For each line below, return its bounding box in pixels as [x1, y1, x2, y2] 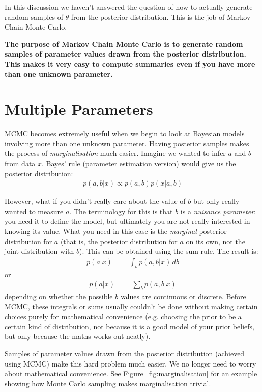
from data [5, 158, 36, 169]
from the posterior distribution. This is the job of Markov [71, 11, 251, 22]
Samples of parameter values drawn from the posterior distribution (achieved [5, 348, 245, 359]
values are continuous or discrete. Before [120, 291, 246, 302]
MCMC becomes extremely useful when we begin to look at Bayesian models [5, 128, 245, 139]
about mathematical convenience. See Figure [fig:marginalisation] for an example [5, 368, 257, 379]
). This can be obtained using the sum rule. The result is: [79, 246, 258, 256]
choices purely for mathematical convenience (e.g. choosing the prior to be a [5, 311, 242, 322]
